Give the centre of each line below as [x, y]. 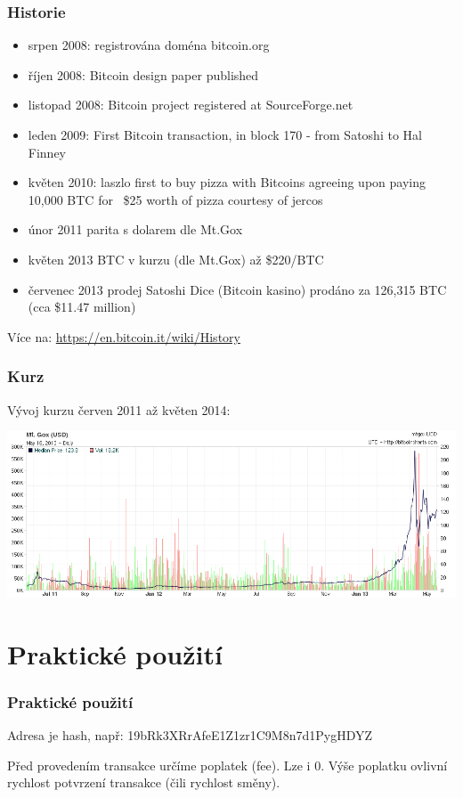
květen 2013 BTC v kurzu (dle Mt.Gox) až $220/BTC [176, 259]
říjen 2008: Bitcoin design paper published [143, 74]
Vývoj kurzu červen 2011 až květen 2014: [119, 409]
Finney [47, 152]
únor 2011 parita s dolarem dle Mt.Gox [135, 229]
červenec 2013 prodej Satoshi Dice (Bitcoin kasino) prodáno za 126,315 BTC [237, 289]
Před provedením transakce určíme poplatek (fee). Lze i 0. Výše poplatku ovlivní [227, 765]
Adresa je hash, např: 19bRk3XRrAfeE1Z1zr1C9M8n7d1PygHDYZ [190, 734]
